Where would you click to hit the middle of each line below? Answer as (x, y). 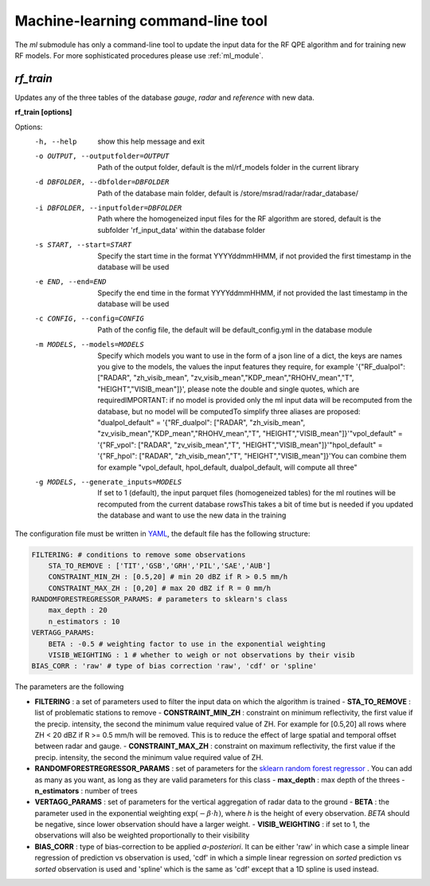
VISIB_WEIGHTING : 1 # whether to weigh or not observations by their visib (201, 655)
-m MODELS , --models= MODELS (90, 345)
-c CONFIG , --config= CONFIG (90, 319)
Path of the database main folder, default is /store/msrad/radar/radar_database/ (228, 193)
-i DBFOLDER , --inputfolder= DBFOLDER (108, 208)
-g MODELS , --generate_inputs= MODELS (108, 482)
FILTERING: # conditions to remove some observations (139, 555)
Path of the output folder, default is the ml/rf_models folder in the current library (228, 167)
